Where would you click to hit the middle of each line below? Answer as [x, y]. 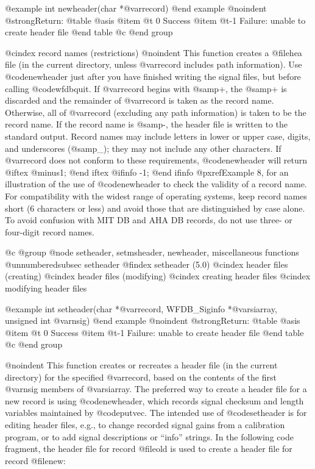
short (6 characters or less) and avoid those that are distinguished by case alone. [155, 208]
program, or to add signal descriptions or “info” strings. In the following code [149, 436]
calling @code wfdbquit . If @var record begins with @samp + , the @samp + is [146, 88]
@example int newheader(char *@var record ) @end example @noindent [136, 8]
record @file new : [35, 460]
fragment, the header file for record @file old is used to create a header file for [149, 449]
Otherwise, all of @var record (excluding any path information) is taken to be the [156, 112]
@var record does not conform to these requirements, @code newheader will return [156, 160]
